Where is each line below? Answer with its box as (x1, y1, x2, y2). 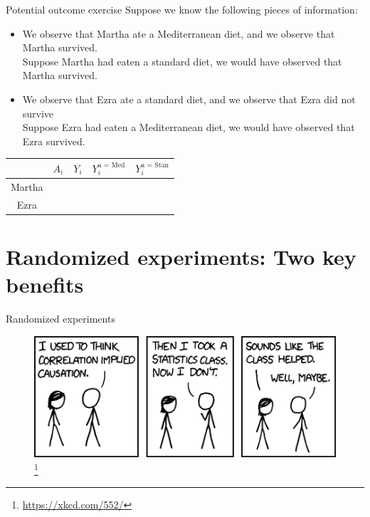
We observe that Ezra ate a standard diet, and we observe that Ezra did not (22, 91, 356, 106)
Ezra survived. (22, 133, 85, 148)
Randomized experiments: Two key (6, 241, 356, 271)
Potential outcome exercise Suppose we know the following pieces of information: (6, 2, 358, 16)
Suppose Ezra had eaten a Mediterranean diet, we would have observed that (22, 120, 355, 135)
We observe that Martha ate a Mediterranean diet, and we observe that (22, 26, 335, 41)
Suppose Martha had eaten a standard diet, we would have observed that (22, 53, 342, 68)
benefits (6, 270, 84, 298)
